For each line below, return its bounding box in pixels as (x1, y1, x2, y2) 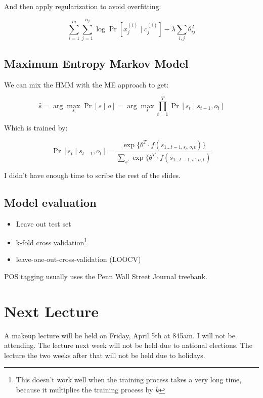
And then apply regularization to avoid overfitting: (4, 1, 161, 11)
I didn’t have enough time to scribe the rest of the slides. (4, 169, 181, 180)
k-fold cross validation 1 (16, 236, 87, 247)
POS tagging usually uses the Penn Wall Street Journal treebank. (4, 271, 207, 281)
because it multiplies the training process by (16, 384, 153, 395)
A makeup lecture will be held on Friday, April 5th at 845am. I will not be (4, 330, 235, 340)
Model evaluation (4, 194, 97, 210)
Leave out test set (16, 218, 71, 229)
